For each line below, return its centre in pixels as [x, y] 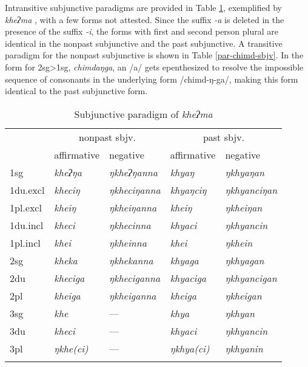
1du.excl [27, 190]
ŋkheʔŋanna [133, 172]
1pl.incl [25, 242]
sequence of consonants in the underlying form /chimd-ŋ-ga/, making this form [152, 79]
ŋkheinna [128, 242]
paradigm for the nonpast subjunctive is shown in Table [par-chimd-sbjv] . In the [154, 55]
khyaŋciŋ [188, 190]
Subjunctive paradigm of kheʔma [143, 114]
